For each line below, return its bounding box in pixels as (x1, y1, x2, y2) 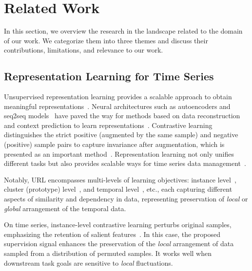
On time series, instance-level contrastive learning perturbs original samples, (4, 219, 232, 230)
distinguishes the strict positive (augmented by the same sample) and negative (4, 129, 238, 140)
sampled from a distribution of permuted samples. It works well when (4, 248, 212, 258)
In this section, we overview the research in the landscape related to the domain (4, 26, 243, 36)
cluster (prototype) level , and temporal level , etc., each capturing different (4, 184, 233, 194)
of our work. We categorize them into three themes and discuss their (4, 35, 208, 45)
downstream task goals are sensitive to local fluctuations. (4, 257, 173, 268)
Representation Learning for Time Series (4, 69, 214, 84)
